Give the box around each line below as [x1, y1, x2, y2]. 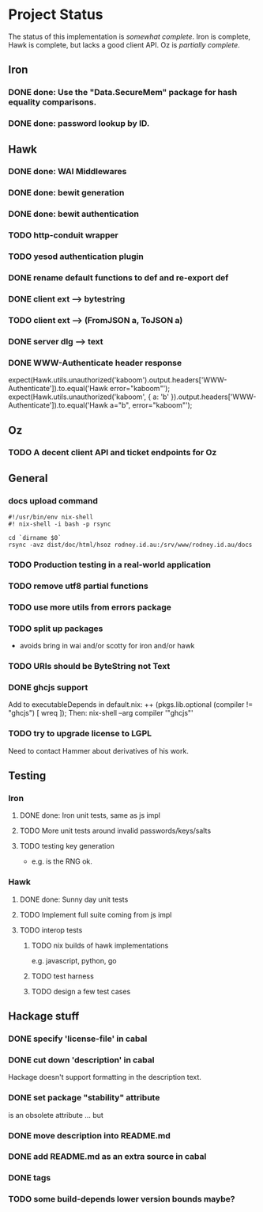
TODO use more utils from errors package [8, 602, 171, 613]
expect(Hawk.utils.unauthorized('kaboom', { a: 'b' [8, 392, 170, 401]
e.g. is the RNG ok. [31, 857, 93, 866]
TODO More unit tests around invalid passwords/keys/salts [19, 826, 212, 836]
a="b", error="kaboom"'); [109, 401, 193, 410]
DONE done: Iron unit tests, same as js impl [19, 811, 160, 820]
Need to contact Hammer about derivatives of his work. [8, 746, 190, 755]
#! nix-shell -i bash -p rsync [8, 520, 111, 528]
